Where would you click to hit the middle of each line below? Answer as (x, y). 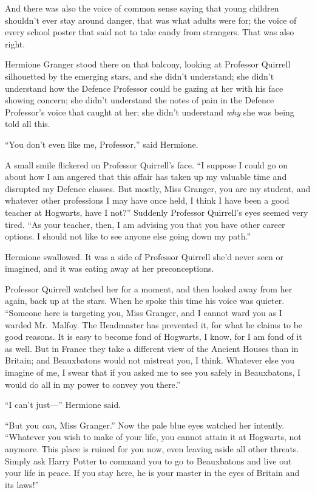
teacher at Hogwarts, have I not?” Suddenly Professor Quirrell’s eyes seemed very (157, 212)
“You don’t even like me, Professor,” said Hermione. (102, 144)
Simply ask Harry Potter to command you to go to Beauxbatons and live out (148, 460)
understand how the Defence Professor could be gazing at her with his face (144, 88)
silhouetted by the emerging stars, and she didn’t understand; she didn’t (140, 76)
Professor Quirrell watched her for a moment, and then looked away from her (149, 288)
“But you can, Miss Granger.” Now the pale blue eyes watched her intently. (145, 425)
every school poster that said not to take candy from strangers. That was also (150, 32)
